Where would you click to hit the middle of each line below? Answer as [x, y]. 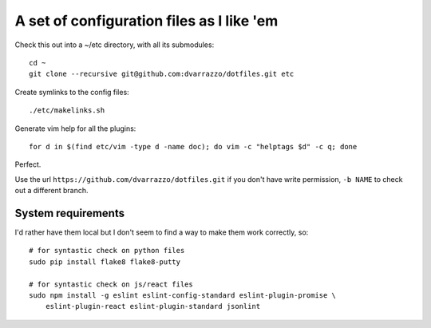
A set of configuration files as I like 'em [146, 21]
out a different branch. [51, 191]
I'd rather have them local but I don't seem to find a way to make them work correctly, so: [162, 232]
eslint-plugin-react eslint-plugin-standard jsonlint [153, 306]
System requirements [70, 213]
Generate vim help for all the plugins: [75, 128]
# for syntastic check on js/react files [111, 284]
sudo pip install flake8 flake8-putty [105, 262]
